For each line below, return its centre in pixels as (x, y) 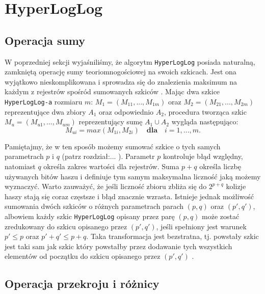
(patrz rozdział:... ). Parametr (108, 156)
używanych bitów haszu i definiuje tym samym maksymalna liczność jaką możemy (133, 176)
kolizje (236, 186)
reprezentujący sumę (111, 122)
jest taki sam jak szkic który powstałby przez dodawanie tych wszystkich (118, 246)
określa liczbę (220, 166)
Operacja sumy (45, 40)
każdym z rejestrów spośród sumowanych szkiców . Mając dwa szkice (112, 91)
